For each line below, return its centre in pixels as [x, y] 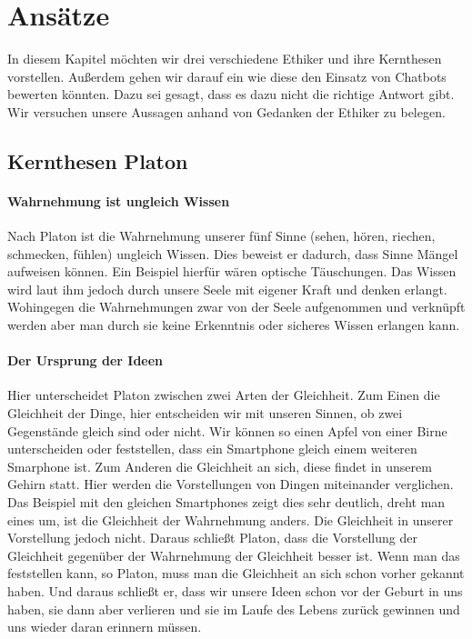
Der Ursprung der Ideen [85, 360]
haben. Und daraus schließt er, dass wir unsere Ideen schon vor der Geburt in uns [235, 590]
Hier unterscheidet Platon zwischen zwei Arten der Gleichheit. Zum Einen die [224, 395]
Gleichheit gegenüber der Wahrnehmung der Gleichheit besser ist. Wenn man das [234, 555]
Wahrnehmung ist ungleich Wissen [119, 200]
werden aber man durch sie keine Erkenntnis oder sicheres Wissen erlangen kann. [234, 325]
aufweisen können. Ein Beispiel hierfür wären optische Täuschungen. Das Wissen [232, 271]
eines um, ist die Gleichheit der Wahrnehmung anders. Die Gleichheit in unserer [231, 519]
